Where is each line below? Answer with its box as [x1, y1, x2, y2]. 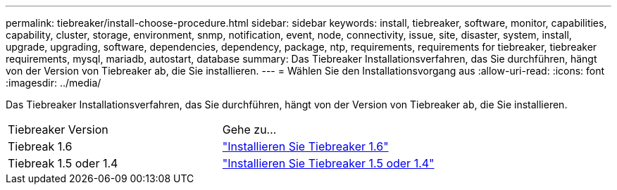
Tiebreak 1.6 [8, 139, 73, 153]
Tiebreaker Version [8, 122, 108, 137]
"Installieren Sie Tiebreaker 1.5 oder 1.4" [222, 156, 435, 170]
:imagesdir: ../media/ [6, 77, 101, 89]
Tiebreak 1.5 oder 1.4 [8, 156, 118, 170]
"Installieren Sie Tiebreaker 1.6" [222, 139, 389, 153]
